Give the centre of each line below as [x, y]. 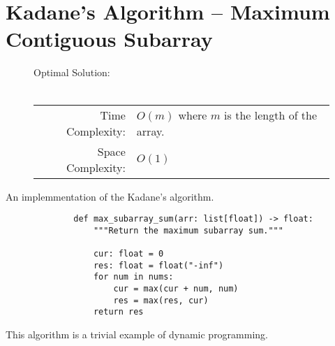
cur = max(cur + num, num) [176, 289]
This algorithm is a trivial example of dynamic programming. [137, 334]
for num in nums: [133, 277]
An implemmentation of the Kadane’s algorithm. [110, 196]
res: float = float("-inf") [158, 265]
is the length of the [271, 115]
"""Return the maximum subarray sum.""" [188, 230]
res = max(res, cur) [161, 300]
